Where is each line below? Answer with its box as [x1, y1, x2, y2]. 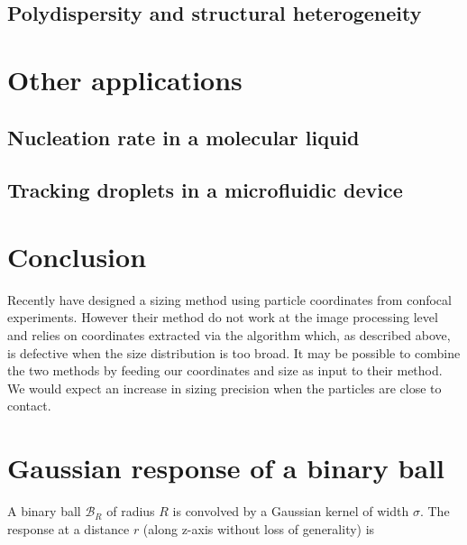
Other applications [7, 60, 243, 97]
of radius [106, 502, 155, 521]
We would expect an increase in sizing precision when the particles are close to [7, 378, 442, 397]
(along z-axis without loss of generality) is [142, 519, 375, 538]
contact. [7, 396, 51, 415]
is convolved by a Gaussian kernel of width [172, 502, 409, 521]
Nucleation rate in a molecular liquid [7, 123, 360, 151]
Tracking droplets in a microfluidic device [7, 176, 403, 204]
